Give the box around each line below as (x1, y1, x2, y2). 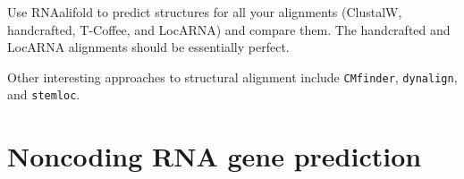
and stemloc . (7, 85, 80, 104)
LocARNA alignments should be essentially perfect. (7, 38, 290, 56)
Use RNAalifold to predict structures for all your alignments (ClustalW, (7, 3, 402, 21)
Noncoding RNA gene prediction (7, 138, 422, 175)
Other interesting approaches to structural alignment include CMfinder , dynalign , (7, 67, 458, 86)
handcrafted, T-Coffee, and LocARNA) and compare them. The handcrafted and (7, 20, 451, 38)
